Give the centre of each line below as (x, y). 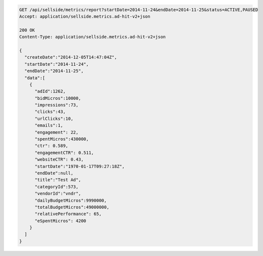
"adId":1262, (50, 91)
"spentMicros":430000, (62, 139)
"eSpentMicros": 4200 (60, 221)
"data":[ (35, 78)
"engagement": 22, (57, 132)
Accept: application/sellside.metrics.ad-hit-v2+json (85, 16)
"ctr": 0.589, (51, 146)
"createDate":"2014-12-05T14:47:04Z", (71, 57)
